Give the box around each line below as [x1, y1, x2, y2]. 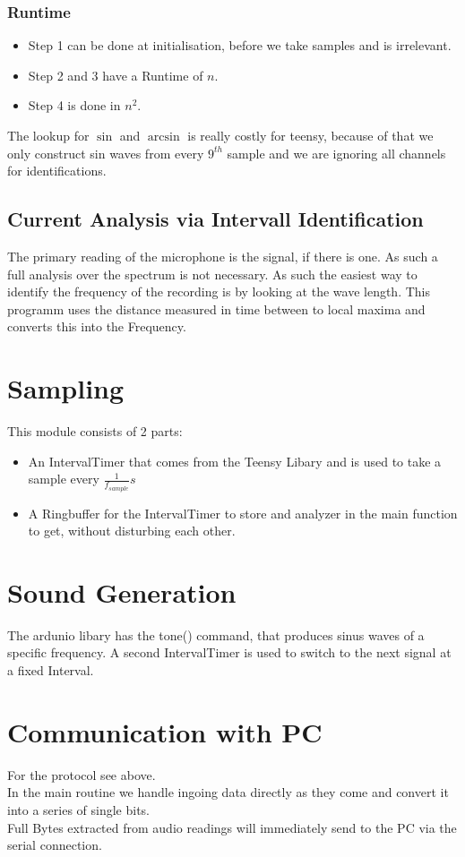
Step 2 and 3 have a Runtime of [28, 65, 203, 84]
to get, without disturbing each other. [28, 521, 236, 540]
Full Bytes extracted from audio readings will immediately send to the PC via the [7, 818, 457, 836]
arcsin [147, 131, 180, 143]
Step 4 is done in [28, 96, 121, 115]
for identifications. [7, 161, 107, 180]
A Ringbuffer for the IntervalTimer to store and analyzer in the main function [28, 503, 458, 522]
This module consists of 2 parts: [7, 422, 183, 441]
